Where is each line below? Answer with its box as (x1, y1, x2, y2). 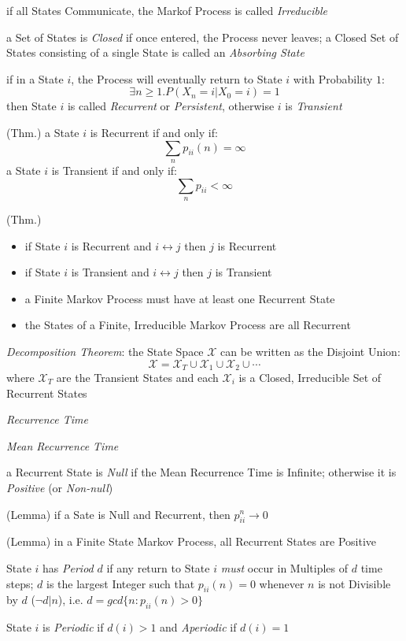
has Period (42, 559, 94, 576)
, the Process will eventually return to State (71, 70, 282, 87)
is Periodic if (42, 619, 104, 635)
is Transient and (71, 264, 149, 280)
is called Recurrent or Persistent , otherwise (67, 98, 275, 114)
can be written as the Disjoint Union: (220, 343, 400, 359)
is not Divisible (318, 575, 391, 591)
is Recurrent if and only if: (90, 124, 218, 140)
